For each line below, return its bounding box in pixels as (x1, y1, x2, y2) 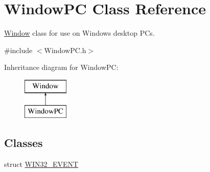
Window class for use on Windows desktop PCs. (4, 28, 155, 38)
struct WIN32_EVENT (4, 159, 79, 169)
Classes (4, 135, 43, 151)
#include (4, 44, 33, 55)
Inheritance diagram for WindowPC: (4, 62, 119, 72)
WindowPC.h (44, 44, 86, 55)
